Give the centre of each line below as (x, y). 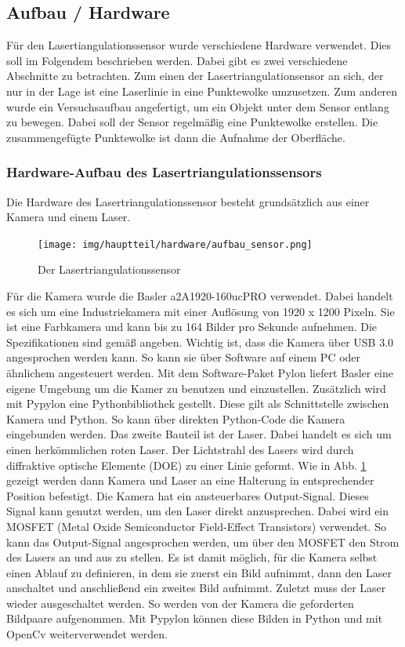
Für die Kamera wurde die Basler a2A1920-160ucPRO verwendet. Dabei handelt (200, 296)
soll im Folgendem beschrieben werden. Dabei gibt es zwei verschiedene (177, 60)
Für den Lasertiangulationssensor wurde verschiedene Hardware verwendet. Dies (199, 45)
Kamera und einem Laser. (69, 217)
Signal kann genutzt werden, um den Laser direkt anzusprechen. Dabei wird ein (198, 511)
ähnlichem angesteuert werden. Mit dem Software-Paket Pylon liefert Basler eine (200, 372)
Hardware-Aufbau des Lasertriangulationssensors (164, 172)
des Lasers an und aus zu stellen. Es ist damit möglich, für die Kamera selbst (192, 557)
